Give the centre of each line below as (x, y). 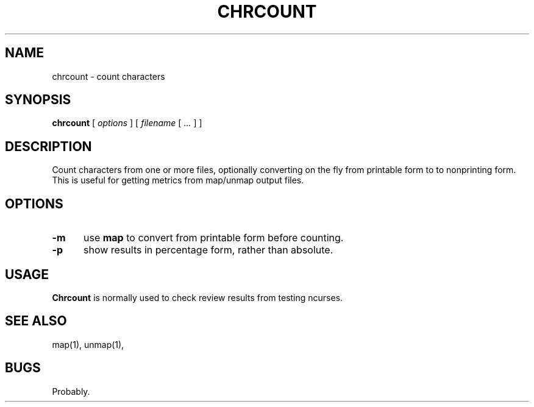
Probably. (71, 391)
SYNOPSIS (38, 100)
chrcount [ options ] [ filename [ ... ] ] (127, 123)
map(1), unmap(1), (88, 344)
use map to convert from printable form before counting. (213, 238)
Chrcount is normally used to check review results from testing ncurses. (198, 297)
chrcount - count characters (109, 76)
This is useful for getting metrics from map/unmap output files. (178, 180)
